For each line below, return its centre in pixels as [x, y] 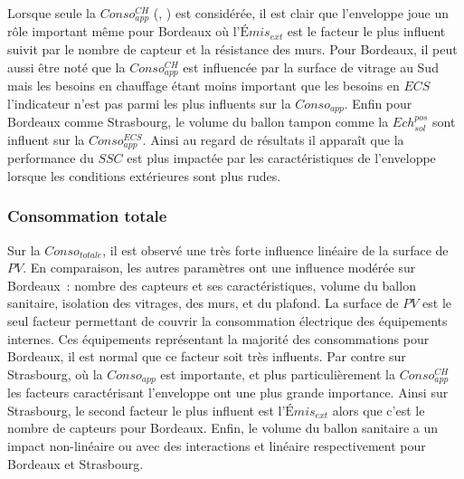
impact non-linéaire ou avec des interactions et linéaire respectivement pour [217, 445]
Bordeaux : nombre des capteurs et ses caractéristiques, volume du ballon [212, 285]
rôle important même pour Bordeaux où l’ [124, 31]
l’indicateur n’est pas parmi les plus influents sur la [149, 103]
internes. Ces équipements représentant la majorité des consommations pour [218, 338]
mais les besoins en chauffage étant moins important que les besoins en [204, 86]
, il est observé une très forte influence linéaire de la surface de [275, 249]
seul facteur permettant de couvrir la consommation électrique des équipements [227, 320]
